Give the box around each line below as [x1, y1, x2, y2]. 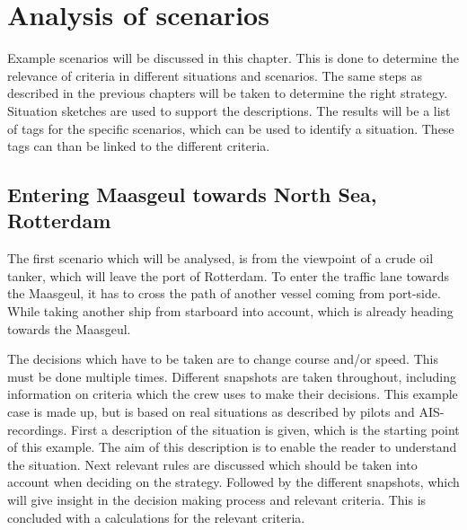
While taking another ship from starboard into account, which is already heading [7, 302, 454, 321]
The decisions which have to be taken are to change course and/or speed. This [7, 349, 438, 368]
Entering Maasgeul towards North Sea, [7, 181, 377, 208]
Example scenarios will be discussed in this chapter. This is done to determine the [7, 49, 459, 67]
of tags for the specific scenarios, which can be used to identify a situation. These [7, 119, 454, 137]
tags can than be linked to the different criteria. [7, 137, 270, 155]
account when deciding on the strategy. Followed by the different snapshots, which [7, 473, 460, 491]
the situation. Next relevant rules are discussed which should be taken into [7, 455, 418, 473]
